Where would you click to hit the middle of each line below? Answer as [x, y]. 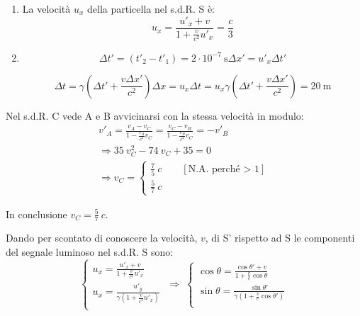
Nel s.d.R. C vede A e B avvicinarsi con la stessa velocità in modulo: [155, 115]
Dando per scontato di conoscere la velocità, [102, 238]
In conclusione [36, 214]
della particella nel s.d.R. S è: [151, 9]
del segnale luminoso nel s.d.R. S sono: [90, 252]
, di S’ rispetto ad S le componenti [280, 238]
